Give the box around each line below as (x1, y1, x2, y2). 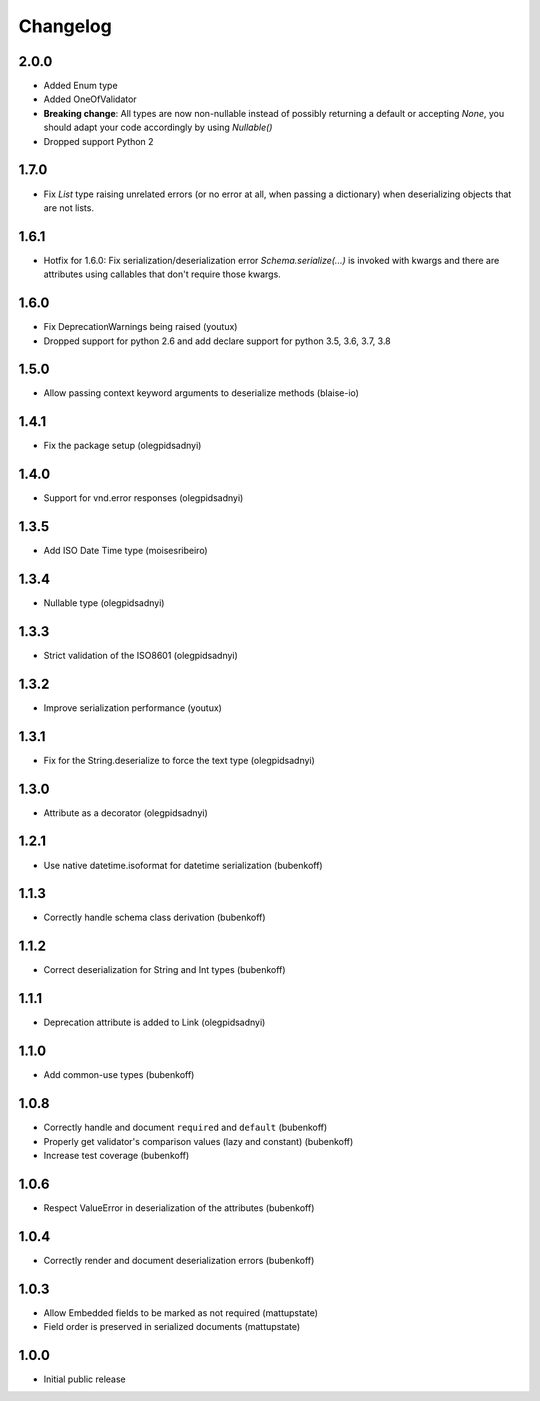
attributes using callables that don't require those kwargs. (43, 268, 282, 280)
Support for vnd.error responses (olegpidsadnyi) (43, 492, 244, 504)
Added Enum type (43, 80, 119, 92)
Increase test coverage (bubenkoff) (43, 1149, 190, 1161)
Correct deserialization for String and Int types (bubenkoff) (43, 964, 286, 976)
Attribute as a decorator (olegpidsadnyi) (43, 806, 209, 819)
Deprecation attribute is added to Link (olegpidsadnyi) (43, 1016, 266, 1029)
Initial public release (43, 1373, 127, 1385)
